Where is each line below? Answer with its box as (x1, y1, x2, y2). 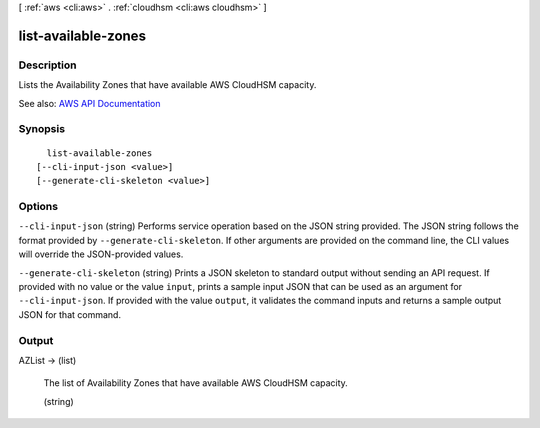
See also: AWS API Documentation (18, 97, 161, 109)
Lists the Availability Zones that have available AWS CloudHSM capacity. (18, 79, 317, 91)
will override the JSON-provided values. (18, 248, 184, 260)
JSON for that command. (18, 308, 122, 320)
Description (18, 58, 77, 72)
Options (18, 200, 59, 214)
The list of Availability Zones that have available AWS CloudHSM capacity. (43, 377, 349, 389)
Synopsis (18, 122, 65, 136)
